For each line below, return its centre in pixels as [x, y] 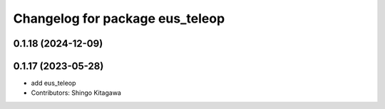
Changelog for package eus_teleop [119, 18]
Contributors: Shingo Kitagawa [76, 93]
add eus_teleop [53, 83]
